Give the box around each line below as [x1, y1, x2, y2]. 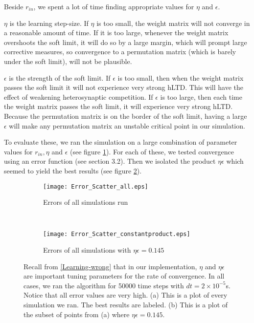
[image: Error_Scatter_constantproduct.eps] [43, 231, 190, 238]
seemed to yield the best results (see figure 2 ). [4, 165, 142, 175]
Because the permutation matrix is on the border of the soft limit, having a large [4, 110, 247, 121]
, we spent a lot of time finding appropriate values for [33, 1, 194, 11]
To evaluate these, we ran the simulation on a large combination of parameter [4, 137, 237, 147]
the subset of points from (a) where [23, 309, 130, 319]
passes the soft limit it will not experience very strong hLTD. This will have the [4, 82, 243, 92]
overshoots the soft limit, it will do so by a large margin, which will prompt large [4, 37, 247, 47]
